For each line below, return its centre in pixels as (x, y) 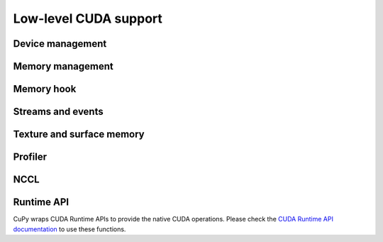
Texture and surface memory (79, 134)
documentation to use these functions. (70, 229)
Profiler (30, 157)
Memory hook (45, 89)
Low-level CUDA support (88, 18)
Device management (60, 44)
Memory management (63, 66)
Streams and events (58, 112)
